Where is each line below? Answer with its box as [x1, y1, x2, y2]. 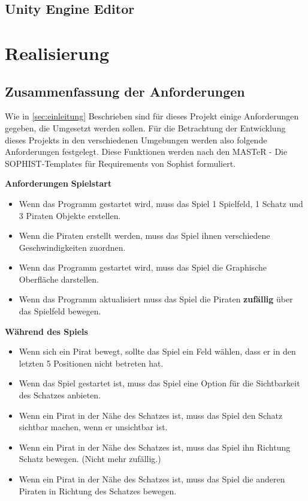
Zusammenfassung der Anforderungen [5, 82, 245, 100]
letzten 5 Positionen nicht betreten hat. [19, 356, 164, 369]
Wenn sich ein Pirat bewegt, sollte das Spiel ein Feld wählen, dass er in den [19, 345, 296, 358]
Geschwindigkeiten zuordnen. [19, 241, 126, 253]
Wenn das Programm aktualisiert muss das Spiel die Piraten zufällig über [19, 293, 293, 305]
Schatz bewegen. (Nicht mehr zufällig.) [19, 452, 161, 465]
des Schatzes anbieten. [19, 389, 101, 401]
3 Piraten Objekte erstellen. [19, 209, 121, 221]
